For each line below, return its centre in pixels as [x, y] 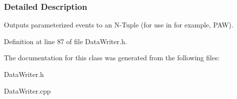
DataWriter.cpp [27, 90]
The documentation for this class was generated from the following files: [112, 58]
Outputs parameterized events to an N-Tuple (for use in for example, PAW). [119, 25]
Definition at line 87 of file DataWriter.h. [66, 41]
